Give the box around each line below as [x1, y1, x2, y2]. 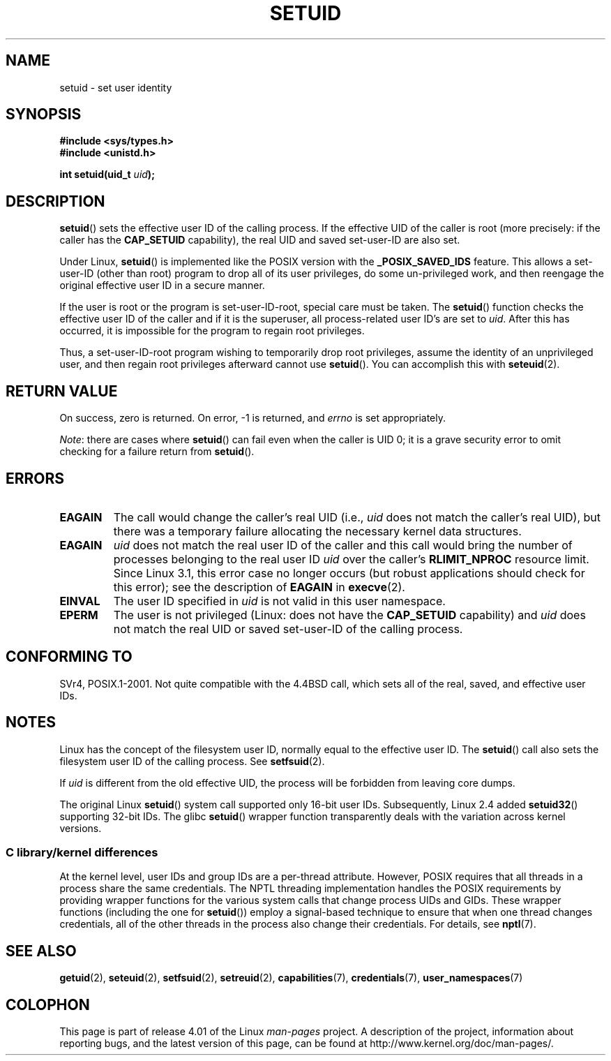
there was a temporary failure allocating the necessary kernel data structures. [113, 524, 522, 538]
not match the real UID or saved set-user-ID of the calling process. [113, 621, 463, 636]
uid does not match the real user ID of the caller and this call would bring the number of [113, 537, 573, 552]
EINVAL [59, 593, 100, 608]
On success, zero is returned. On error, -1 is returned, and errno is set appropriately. [59, 412, 446, 424]
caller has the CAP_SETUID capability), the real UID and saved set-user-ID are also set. [59, 234, 460, 246]
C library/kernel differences [6, 845, 158, 860]
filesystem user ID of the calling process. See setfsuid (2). [59, 755, 325, 767]
